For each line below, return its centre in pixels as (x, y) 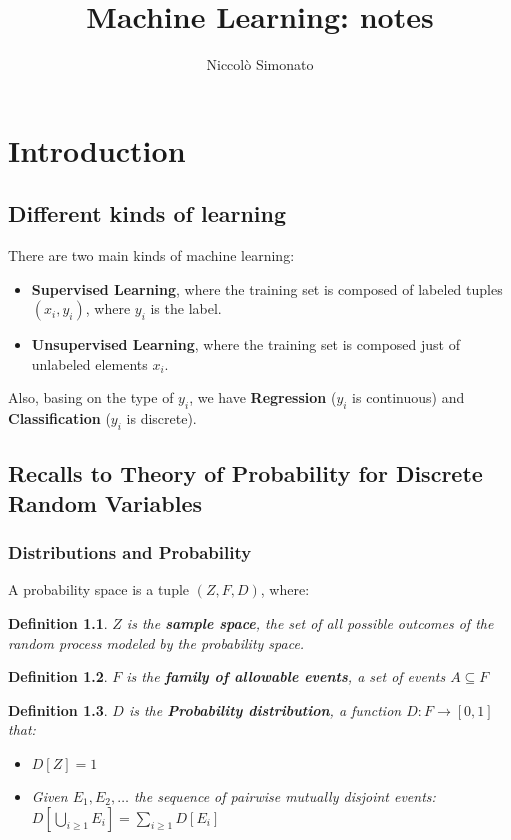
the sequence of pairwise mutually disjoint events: (284, 796)
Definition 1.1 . (58, 623)
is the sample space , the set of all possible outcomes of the (310, 623)
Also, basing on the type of (91, 397)
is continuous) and (408, 397)
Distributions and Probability (130, 552)
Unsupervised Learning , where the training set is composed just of (245, 344)
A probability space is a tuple (99, 589)
